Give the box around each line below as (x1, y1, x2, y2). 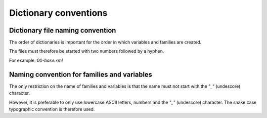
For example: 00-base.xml (9, 57, 63, 63)
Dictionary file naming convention (9, 26, 116, 35)
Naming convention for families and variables (9, 70, 153, 79)
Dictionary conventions (9, 7, 108, 18)
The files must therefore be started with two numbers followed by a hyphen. (9, 48, 164, 54)
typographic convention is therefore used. (9, 106, 95, 112)
